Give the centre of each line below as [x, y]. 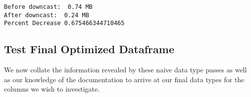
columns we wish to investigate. [52, 89]
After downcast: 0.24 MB [47, 15]
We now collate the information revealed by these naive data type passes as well [125, 70]
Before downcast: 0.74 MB [48, 7]
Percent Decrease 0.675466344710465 [64, 23]
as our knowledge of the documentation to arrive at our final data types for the [124, 79]
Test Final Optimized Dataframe [89, 49]
